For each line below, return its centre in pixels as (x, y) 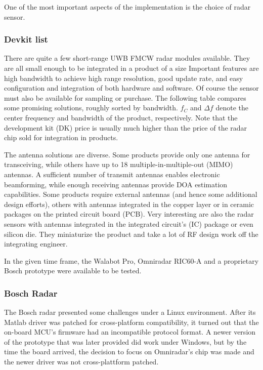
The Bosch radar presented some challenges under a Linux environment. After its (130, 312)
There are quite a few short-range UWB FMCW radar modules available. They (127, 58)
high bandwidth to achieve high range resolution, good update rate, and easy (124, 78)
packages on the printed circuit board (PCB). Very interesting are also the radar (129, 214)
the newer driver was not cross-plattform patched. (81, 362)
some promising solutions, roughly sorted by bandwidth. (91, 108)
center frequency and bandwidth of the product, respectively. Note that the (121, 117)
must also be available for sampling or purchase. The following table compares (125, 97)
